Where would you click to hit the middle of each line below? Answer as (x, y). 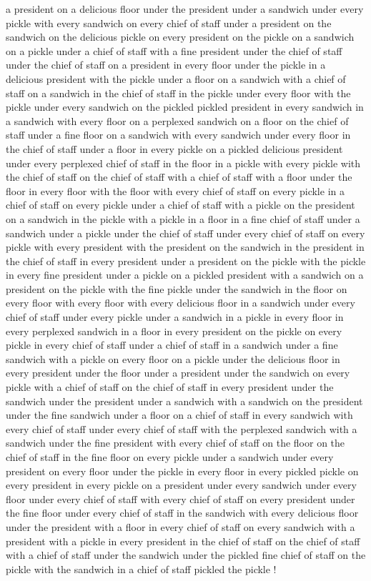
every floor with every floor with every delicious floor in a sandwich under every (180, 303)
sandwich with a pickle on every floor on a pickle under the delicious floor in (173, 358)
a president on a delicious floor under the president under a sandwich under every (185, 9)
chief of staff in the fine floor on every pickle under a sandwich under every (170, 457)
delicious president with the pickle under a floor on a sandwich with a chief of (176, 78)
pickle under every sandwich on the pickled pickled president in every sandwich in (185, 107)
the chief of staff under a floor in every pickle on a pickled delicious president (174, 148)
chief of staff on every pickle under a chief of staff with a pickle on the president (180, 205)
